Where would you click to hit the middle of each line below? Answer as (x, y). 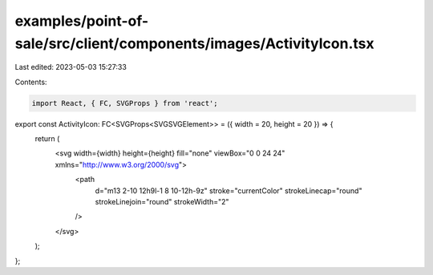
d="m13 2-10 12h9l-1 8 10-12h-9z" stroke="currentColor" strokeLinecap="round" (229, 190)
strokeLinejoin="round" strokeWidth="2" (162, 202)
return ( (47, 139)
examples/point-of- (82, 21)
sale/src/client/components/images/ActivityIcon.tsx (194, 43)
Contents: (31, 82)
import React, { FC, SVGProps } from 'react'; (125, 103)
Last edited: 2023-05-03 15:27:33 (71, 67)
